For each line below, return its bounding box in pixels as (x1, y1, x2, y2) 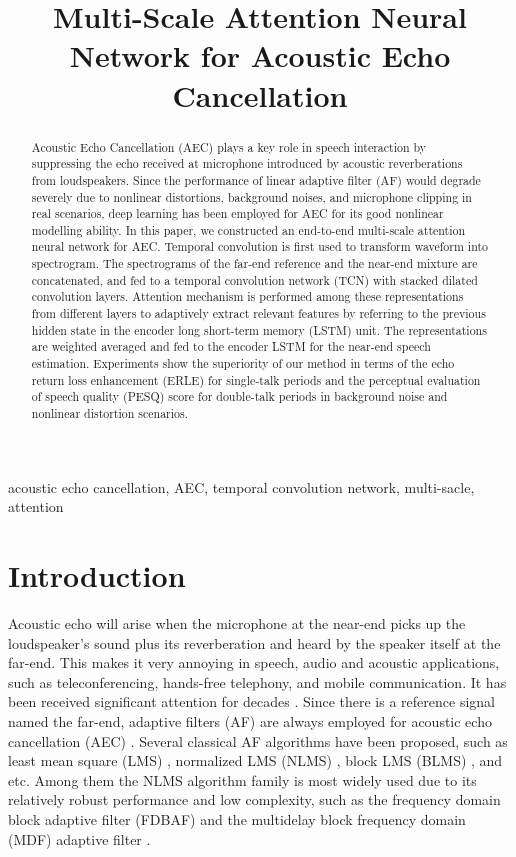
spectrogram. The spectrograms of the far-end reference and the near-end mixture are (31, 255, 478, 272)
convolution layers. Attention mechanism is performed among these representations (31, 288, 464, 305)
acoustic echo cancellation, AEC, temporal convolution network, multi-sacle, (8, 476, 475, 497)
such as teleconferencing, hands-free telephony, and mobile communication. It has (8, 671, 507, 692)
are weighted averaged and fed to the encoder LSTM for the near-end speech (31, 338, 431, 355)
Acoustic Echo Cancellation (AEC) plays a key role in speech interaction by (31, 138, 427, 155)
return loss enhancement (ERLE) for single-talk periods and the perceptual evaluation (31, 371, 481, 388)
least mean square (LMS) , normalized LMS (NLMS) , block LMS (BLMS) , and (8, 750, 503, 771)
